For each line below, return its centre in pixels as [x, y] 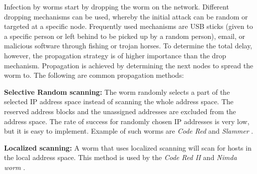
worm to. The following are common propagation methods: [94, 75]
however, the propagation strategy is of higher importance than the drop [115, 55]
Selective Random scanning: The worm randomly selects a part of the [117, 91]
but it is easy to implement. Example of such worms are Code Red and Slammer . [129, 131]
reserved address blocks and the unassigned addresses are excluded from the [120, 111]
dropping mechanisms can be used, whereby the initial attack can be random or [126, 16]
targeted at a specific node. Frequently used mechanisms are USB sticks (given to [128, 26]
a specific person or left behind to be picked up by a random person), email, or [125, 36]
